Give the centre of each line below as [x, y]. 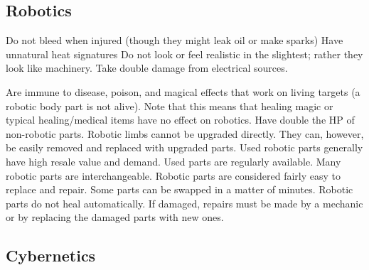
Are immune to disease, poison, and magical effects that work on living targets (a [183, 91]
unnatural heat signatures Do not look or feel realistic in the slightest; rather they [184, 54]
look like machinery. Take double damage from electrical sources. [147, 68]
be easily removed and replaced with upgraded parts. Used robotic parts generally [184, 147]
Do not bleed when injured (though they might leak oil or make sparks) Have [175, 40]
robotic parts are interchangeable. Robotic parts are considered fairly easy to [173, 175]
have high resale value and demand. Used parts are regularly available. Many [173, 161]
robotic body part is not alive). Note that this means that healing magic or [170, 106]
